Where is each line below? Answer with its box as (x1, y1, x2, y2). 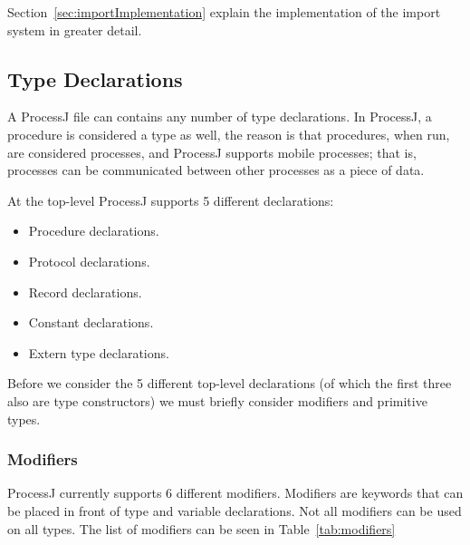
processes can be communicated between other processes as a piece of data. (7, 161, 425, 180)
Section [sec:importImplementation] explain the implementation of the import (7, 3, 441, 21)
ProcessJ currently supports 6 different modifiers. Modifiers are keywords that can (7, 483, 464, 502)
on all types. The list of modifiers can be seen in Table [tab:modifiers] (7, 519, 396, 538)
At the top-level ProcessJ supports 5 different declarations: (7, 190, 334, 209)
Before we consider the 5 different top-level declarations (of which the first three (7, 374, 452, 393)
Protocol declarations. (28, 251, 150, 270)
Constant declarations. (28, 313, 154, 332)
